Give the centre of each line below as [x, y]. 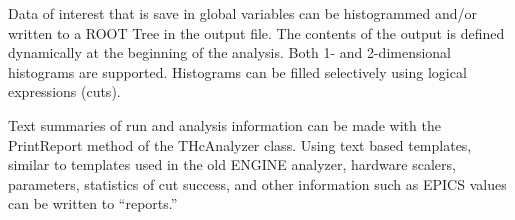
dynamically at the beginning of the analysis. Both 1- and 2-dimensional [230, 52]
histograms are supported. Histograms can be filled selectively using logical [237, 71]
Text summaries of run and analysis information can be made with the [224, 124]
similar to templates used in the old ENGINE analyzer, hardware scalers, [232, 164]
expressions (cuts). [64, 91]
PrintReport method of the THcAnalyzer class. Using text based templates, [240, 144]
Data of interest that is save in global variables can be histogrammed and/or [242, 13]
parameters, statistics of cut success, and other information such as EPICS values [257, 183]
